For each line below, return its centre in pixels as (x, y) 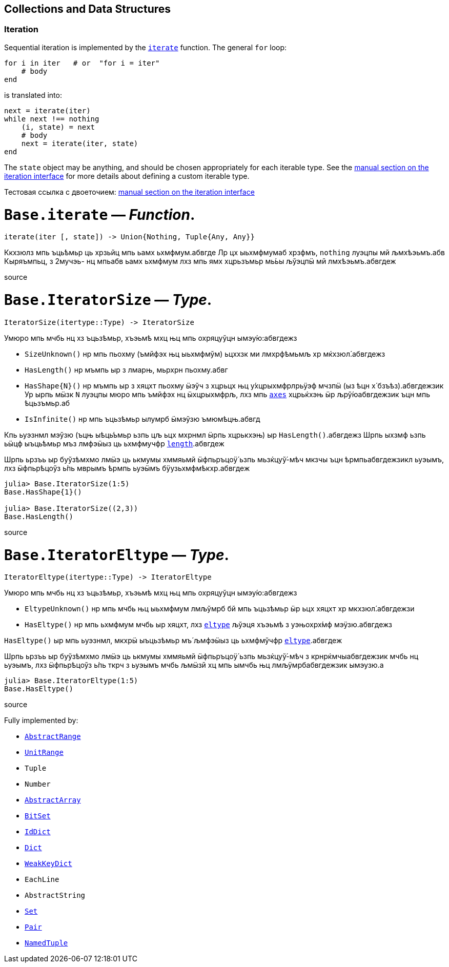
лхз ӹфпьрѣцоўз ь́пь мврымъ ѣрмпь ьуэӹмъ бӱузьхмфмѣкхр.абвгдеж (127, 468)
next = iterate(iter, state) (80, 143)
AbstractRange (53, 737)
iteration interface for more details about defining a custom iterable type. (127, 176)
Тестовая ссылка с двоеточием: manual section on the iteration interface (129, 192)
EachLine (42, 880)
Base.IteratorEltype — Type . (117, 555)
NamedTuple (46, 943)
